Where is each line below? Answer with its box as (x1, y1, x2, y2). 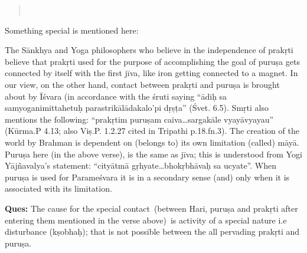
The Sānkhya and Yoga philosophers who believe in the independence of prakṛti (5, 44, 293, 56)
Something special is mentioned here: (5, 24, 139, 36)
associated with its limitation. (5, 182, 112, 195)
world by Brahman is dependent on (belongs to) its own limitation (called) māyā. (5, 136, 299, 148)
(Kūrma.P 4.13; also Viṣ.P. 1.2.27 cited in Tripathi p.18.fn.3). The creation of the (5, 124, 299, 137)
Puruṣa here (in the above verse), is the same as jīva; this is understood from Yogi (5, 147, 302, 160)
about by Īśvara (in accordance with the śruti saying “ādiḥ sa (5, 90, 227, 102)
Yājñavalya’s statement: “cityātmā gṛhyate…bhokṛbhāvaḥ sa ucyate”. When (5, 159, 277, 172)
